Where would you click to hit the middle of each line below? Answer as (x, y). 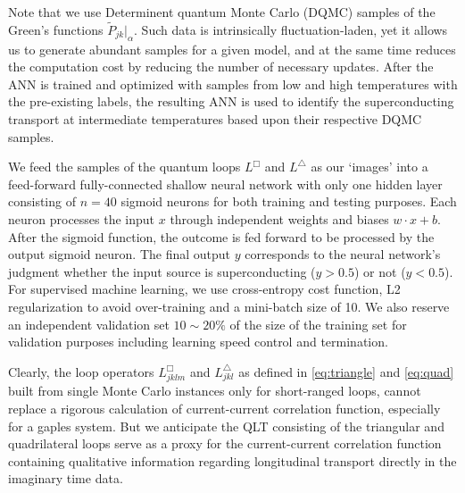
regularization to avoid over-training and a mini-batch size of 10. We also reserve (229, 306)
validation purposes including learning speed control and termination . (198, 342)
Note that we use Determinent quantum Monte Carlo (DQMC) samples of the (222, 12)
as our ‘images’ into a (370, 167)
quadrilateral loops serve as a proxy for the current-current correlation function (225, 443)
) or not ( (380, 271)
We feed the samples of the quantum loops (125, 167)
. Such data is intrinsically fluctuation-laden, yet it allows (291, 29)
